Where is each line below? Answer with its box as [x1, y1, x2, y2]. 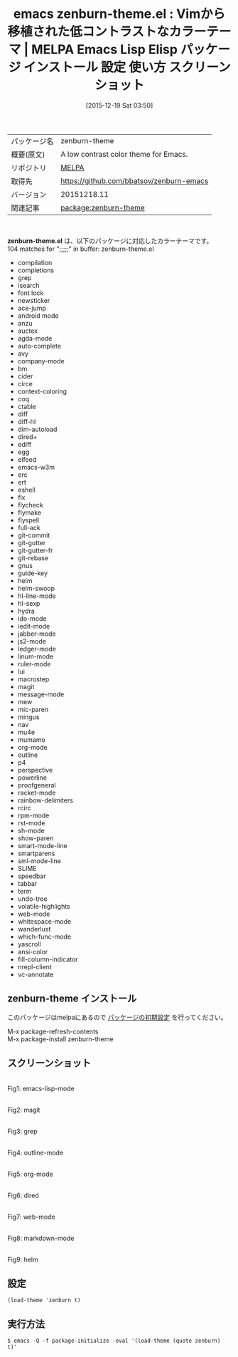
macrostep [17, 674, 50, 683]
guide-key [17, 569, 48, 577]
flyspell [17, 515, 40, 524]
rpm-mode [17, 811, 50, 820]
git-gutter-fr [17, 546, 53, 554]
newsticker [17, 296, 50, 304]
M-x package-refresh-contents [7, 1027, 99, 1036]
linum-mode [17, 652, 54, 661]
